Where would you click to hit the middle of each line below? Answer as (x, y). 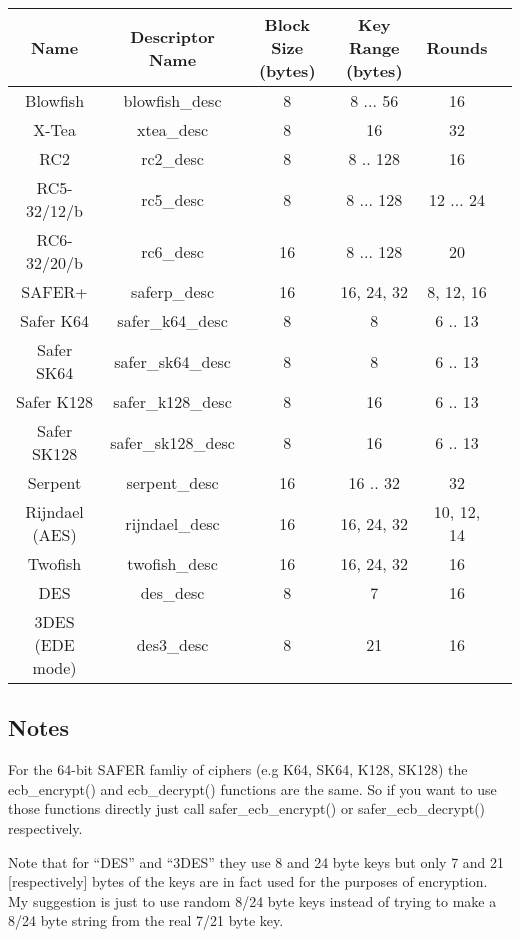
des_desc (172, 592)
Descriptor (172, 36)
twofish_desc (172, 563)
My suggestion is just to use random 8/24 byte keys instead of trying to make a (252, 900)
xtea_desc (172, 129)
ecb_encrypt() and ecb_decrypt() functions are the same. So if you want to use (252, 788)
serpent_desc (172, 482)
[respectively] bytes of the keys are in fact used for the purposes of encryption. (248, 881)
